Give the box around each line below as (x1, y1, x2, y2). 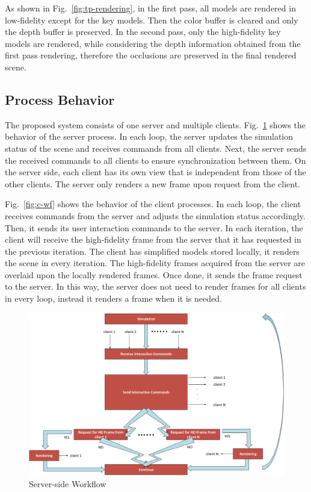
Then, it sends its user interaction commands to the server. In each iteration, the (5, 221, 303, 234)
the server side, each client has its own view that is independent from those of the (5, 166, 306, 178)
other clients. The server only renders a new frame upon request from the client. (5, 177, 300, 190)
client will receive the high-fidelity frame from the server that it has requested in (5, 233, 301, 246)
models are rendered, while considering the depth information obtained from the (5, 37, 301, 49)
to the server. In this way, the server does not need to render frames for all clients (5, 280, 306, 293)
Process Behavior (5, 90, 115, 108)
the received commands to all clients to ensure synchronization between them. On (5, 154, 306, 166)
